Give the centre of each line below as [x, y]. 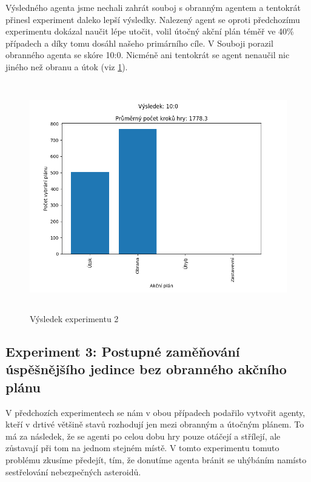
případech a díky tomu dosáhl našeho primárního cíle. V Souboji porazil [139, 43]
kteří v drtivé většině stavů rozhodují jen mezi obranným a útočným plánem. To [155, 424]
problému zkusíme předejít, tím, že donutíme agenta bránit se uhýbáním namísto [156, 460]
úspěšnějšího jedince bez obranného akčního [146, 369]
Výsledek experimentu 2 [74, 319]
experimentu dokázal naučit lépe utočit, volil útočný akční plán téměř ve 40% [150, 31]
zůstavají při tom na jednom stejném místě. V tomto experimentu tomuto [142, 448]
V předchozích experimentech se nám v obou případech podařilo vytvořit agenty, [155, 412]
